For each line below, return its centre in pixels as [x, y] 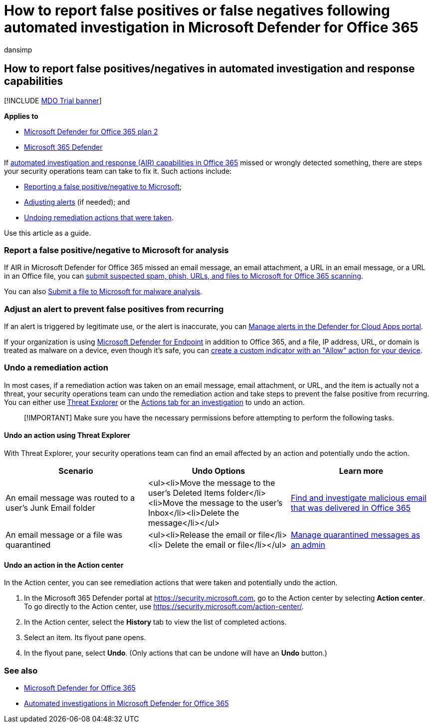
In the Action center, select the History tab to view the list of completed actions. [155, 622]
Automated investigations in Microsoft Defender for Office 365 [126, 704]
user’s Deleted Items [186, 493]
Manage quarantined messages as [355, 535]
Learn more [361, 471]
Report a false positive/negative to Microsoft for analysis [116, 250]
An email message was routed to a [70, 498]
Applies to [21, 116]
